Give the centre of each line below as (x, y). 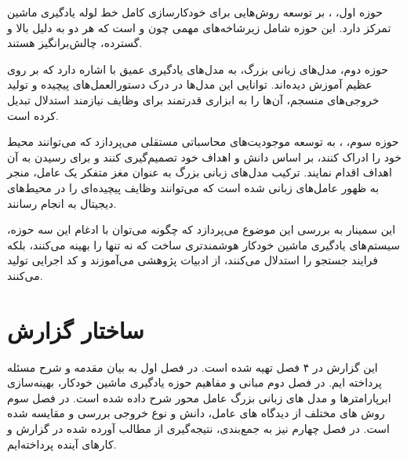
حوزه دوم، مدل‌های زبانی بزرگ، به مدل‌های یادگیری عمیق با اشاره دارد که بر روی (198, 69)
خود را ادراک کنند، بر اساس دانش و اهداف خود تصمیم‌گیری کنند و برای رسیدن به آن (204, 156)
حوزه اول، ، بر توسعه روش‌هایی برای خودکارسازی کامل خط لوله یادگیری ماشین (195, 12)
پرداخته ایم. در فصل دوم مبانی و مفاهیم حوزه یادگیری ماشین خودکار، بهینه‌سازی (194, 382)
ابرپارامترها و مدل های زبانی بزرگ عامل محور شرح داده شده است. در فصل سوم (199, 397)
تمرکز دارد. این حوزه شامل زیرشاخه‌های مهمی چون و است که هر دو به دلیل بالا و (199, 27)
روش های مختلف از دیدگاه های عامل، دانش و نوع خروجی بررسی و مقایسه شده (196, 413)
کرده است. (33, 115)
